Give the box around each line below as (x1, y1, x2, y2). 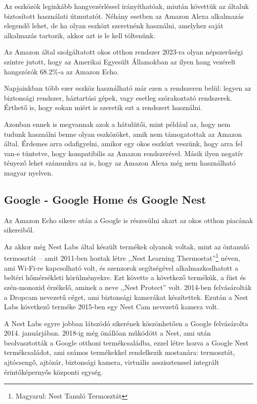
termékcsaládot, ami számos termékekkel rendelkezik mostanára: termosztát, (4, 347, 235, 357)
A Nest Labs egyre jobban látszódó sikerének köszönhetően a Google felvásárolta (4, 318, 248, 328)
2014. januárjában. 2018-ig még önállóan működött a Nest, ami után (4, 328, 211, 338)
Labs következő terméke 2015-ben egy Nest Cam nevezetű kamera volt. (4, 301, 219, 312)
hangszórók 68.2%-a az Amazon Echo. (4, 66, 119, 76)
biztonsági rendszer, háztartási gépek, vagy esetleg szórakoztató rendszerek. (4, 92, 232, 103)
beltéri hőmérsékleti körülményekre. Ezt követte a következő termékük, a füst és (4, 272, 246, 283)
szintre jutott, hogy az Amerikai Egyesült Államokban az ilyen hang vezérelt (4, 56, 236, 66)
